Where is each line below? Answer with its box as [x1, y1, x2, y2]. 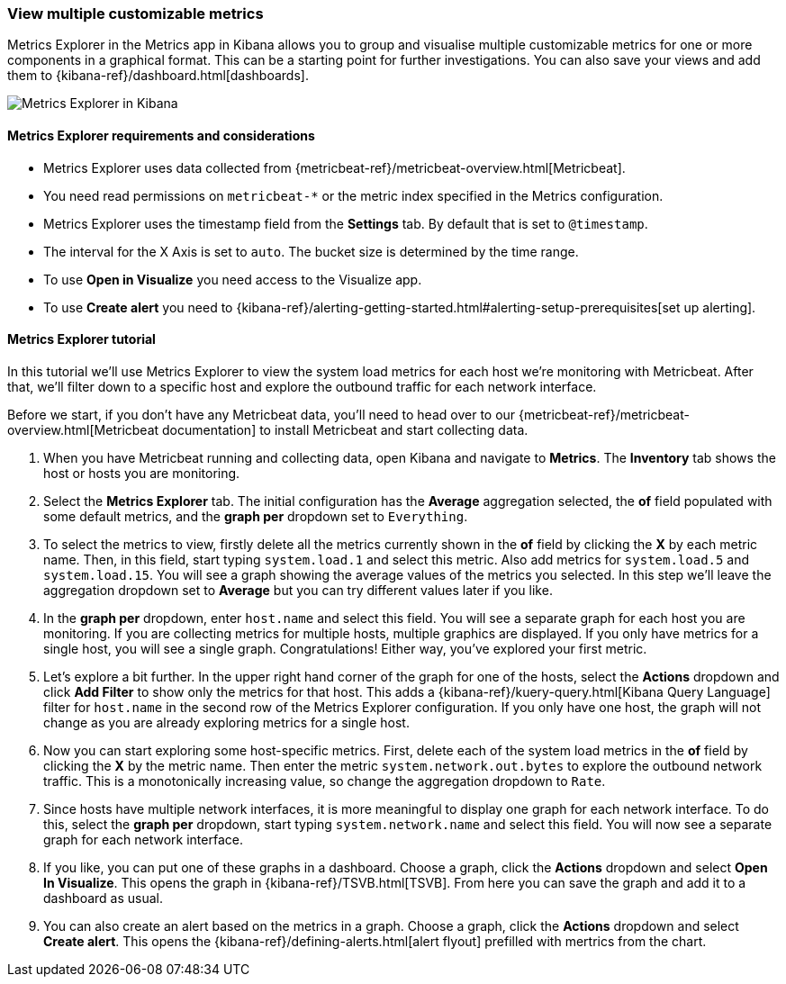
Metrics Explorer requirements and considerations [7, 127, 315, 143]
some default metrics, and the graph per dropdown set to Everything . [43, 508, 468, 524]
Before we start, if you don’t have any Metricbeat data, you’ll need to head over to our [7, 406, 516, 422]
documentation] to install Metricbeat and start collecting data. [162, 421, 529, 438]
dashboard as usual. [43, 889, 164, 906]
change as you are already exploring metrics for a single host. [43, 714, 410, 730]
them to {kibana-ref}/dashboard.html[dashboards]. [7, 68, 309, 84]
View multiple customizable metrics [7, 5, 264, 23]
